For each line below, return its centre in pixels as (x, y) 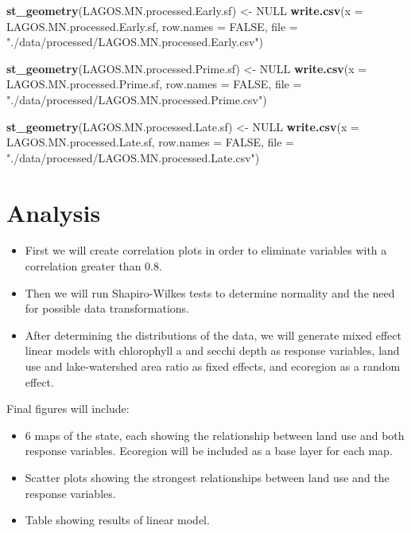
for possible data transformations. (107, 308)
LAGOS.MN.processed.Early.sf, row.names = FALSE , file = (152, 26)
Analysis (54, 212)
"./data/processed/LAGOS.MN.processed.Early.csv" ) (135, 42)
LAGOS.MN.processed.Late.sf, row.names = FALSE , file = (150, 142)
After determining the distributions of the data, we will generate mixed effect (213, 335)
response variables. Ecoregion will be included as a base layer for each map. (209, 451)
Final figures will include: (68, 409)
